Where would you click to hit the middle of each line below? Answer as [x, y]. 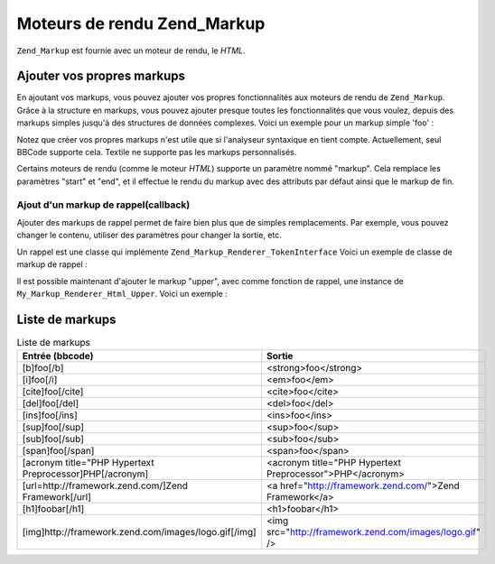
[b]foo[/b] [43, 368]
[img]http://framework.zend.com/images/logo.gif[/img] [139, 532]
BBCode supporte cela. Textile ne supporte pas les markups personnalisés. [157, 153]
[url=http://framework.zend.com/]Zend [105, 485]
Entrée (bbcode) [58, 356]
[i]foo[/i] [40, 380]
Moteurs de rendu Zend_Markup [141, 23]
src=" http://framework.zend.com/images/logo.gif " [374, 532]
